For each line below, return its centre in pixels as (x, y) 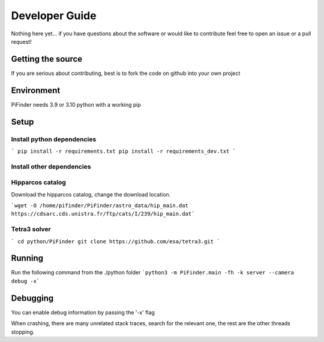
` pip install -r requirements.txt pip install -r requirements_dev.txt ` (124, 151)
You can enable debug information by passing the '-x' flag (83, 312)
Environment (36, 90)
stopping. (23, 332)
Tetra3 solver (31, 229)
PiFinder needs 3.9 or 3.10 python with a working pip (76, 104)
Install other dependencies (51, 167)
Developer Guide (54, 16)
